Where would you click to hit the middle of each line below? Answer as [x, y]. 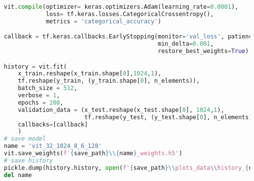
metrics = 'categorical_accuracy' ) [104, 21]
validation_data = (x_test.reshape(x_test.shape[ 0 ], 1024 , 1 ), [121, 110]
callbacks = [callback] [53, 124]
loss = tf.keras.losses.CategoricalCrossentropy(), [130, 14]
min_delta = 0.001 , [186, 44]
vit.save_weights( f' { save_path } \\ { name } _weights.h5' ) [93, 154]
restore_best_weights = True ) [203, 51]
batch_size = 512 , [48, 88]
